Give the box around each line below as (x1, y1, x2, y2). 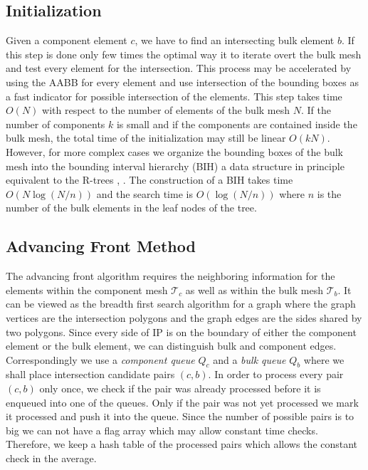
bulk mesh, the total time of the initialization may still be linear (6, 130, 286, 145)
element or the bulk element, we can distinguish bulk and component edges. (6, 338, 337, 353)
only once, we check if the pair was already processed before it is (39, 381, 321, 396)
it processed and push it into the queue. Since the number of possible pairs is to (6, 409, 354, 424)
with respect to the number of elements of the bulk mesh (42, 103, 290, 117)
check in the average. (6, 451, 97, 466)
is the (317, 186, 342, 201)
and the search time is (96, 186, 193, 201)
